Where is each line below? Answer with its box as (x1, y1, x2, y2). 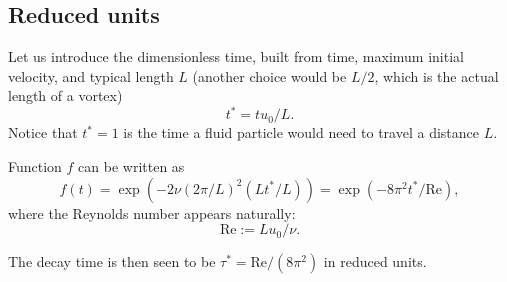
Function (8, 156, 62, 177)
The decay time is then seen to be (8, 251, 216, 272)
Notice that (8, 122, 78, 143)
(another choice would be (192, 65, 347, 86)
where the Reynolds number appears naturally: (8, 202, 296, 223)
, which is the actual (374, 65, 499, 86)
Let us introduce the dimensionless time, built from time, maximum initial (8, 46, 464, 67)
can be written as (78, 156, 185, 177)
